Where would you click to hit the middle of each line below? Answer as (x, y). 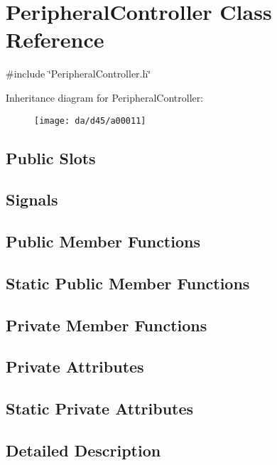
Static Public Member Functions (128, 283)
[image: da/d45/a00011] (90, 121)
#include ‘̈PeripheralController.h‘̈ (78, 74)
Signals (32, 199)
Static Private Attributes (100, 408)
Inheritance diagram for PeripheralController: (105, 97)
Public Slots (51, 157)
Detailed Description (83, 450)
